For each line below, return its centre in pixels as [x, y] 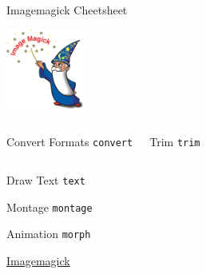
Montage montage [50, 206]
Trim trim [175, 142]
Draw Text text [46, 179]
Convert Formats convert [70, 142]
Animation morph [49, 234]
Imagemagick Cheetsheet [67, 10]
